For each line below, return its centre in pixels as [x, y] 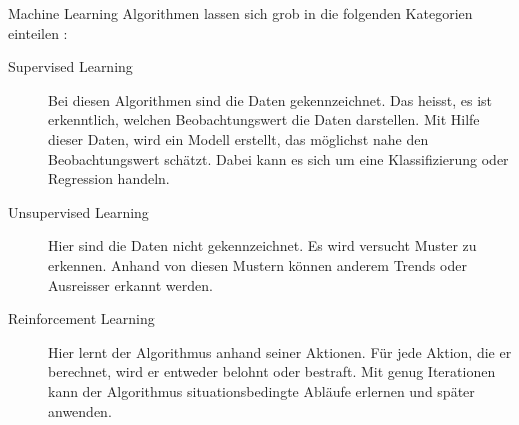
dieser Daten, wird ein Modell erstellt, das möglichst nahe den [238, 138]
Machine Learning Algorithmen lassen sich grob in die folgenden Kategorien [240, 13]
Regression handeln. [109, 178]
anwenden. [80, 410]
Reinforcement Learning [81, 318]
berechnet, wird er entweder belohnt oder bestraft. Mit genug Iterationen [272, 371]
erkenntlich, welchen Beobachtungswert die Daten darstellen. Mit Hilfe [264, 119]
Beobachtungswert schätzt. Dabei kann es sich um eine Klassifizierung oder [278, 158]
